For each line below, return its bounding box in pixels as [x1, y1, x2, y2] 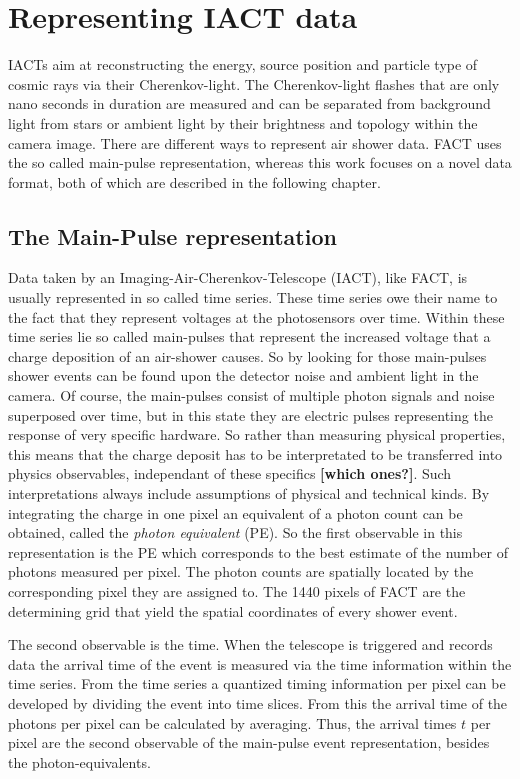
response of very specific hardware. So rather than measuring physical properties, [8, 424, 506, 445]
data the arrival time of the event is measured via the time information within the [8, 653, 512, 674]
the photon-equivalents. [8, 751, 151, 772]
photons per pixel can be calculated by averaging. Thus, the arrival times [8, 712, 457, 733]
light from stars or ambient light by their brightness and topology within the [8, 112, 478, 133]
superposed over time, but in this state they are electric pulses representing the [8, 404, 493, 425]
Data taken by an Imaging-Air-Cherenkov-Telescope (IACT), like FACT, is [8, 267, 468, 288]
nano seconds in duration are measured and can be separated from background [8, 93, 491, 114]
